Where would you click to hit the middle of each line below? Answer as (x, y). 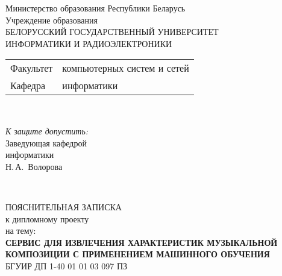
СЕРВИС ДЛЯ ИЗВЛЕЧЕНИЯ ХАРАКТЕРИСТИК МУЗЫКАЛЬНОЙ (142, 242)
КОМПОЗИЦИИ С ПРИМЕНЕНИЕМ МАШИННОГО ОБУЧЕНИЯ (138, 254)
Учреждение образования (52, 20)
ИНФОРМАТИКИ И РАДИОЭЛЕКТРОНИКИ (89, 43)
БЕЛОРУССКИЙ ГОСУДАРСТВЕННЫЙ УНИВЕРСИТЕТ (112, 32)
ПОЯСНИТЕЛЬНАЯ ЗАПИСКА (64, 206)
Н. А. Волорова (34, 166)
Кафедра (28, 86)
